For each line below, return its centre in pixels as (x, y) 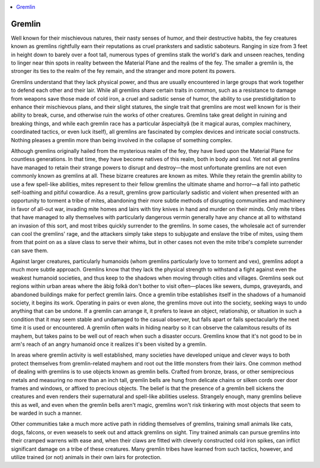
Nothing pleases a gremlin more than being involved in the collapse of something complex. (122, 140)
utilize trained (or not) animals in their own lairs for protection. (86, 457)
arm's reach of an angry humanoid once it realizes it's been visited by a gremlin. (109, 344)
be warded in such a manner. (47, 413)
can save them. (30, 250)
